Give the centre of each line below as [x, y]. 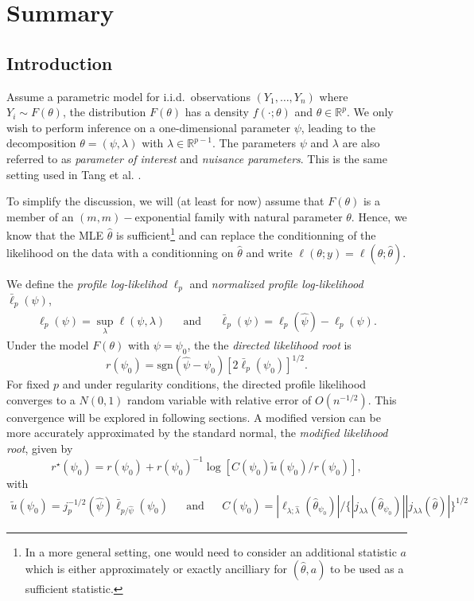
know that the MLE [55, 234]
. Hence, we [379, 216]
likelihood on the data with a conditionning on [120, 252]
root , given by [40, 448]
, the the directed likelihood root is [269, 344]
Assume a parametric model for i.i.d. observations [128, 96]
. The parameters [254, 143]
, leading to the [338, 127]
